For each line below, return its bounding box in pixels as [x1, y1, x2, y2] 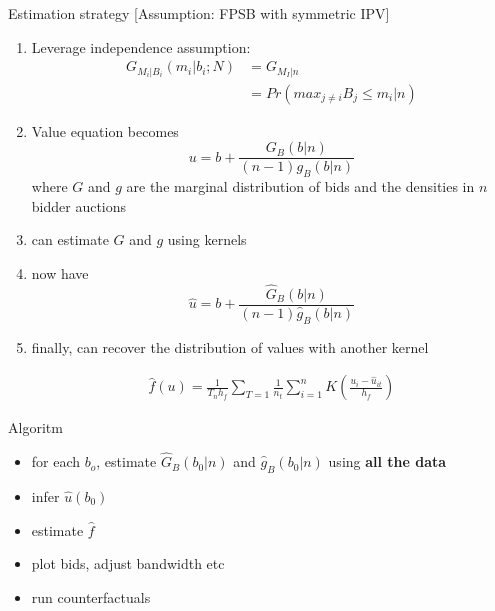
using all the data [328, 451, 447, 472]
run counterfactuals [31, 586, 151, 607]
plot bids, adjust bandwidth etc [31, 553, 225, 574]
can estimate [31, 229, 109, 250]
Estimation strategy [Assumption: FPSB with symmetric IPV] [8, 3, 390, 23]
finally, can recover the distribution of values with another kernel [31, 336, 429, 357]
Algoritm [8, 417, 63, 438]
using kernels [167, 229, 247, 250]
